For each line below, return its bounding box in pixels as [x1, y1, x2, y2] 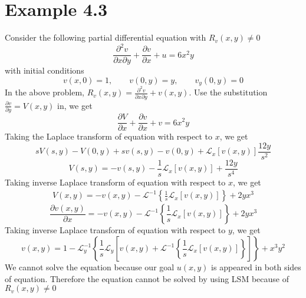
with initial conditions [5, 64, 84, 77]
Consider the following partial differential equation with [5, 31, 206, 44]
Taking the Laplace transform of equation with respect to [5, 130, 213, 143]
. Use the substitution [189, 86, 268, 98]
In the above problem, [5, 86, 84, 98]
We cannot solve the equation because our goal [5, 261, 175, 273]
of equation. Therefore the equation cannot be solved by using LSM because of [5, 272, 289, 284]
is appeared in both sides [211, 261, 301, 273]
